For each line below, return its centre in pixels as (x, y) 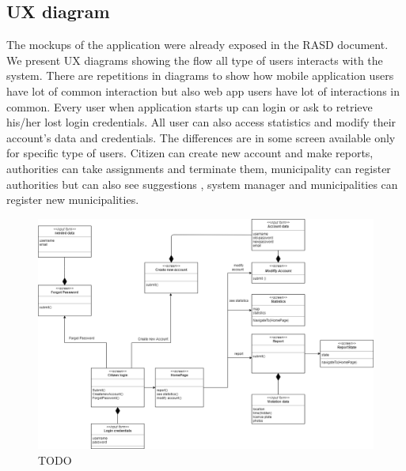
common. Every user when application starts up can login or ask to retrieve (190, 106)
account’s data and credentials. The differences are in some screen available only (201, 137)
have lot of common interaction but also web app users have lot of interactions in (203, 90)
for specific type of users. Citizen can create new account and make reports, (190, 153)
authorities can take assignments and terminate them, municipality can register (199, 168)
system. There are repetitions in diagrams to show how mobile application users (200, 75)
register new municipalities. (73, 200)
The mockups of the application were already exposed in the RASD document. (197, 45)
